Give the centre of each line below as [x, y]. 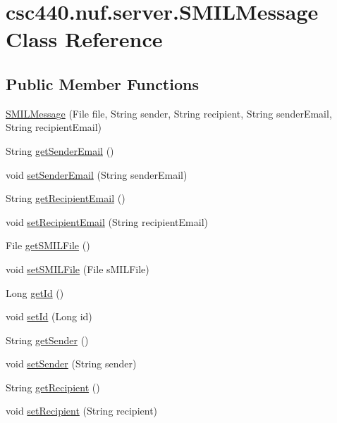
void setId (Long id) [49, 316]
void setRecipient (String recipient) [82, 411]
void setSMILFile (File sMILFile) [78, 269]
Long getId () [35, 292]
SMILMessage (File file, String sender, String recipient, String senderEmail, [169, 113]
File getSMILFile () [48, 245]
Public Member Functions [102, 83]
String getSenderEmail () [60, 150]
